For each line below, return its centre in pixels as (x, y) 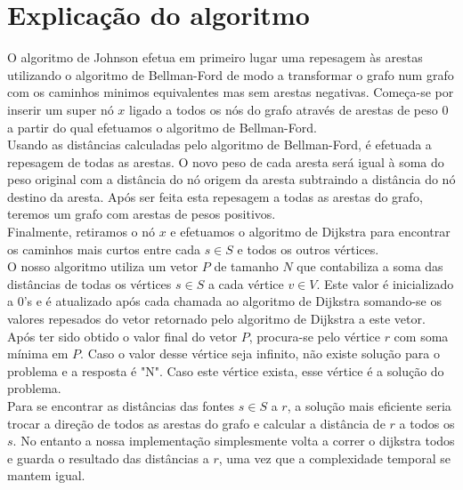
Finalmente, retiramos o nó (81, 232)
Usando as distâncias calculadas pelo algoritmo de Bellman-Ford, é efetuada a (219, 145)
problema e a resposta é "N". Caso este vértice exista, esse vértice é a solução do (226, 370)
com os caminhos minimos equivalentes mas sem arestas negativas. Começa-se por (231, 92)
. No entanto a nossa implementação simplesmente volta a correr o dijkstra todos (234, 441)
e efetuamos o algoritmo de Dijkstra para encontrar (310, 232)
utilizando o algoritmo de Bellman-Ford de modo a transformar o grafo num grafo (231, 74)
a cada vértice (246, 283)
